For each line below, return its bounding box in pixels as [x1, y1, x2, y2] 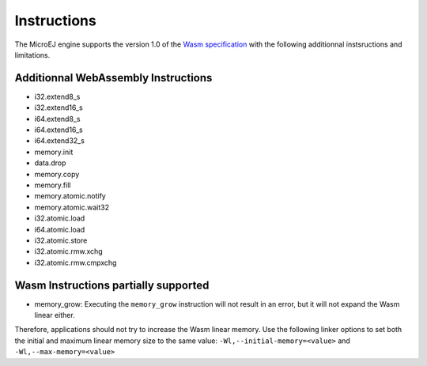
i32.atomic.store [34, 236, 88, 245]
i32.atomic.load [34, 213, 85, 223]
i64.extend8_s [34, 114, 81, 123]
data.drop [34, 158, 66, 168]
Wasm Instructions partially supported [14, 278, 210, 292]
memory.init [34, 147, 74, 157]
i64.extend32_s [34, 136, 85, 145]
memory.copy [34, 169, 80, 179]
